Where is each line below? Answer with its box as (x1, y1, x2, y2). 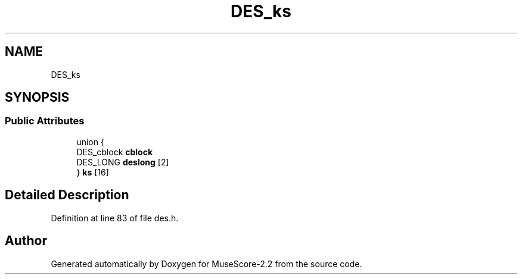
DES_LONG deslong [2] (76, 156, 169, 167)
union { (76, 136, 104, 147)
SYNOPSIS (5, 90, 70, 105)
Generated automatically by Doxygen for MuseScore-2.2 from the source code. (51, 258, 362, 269)
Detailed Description (5, 187, 129, 203)
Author (5, 233, 47, 249)
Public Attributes (5, 115, 85, 127)
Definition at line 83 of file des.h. (51, 212, 179, 223)
